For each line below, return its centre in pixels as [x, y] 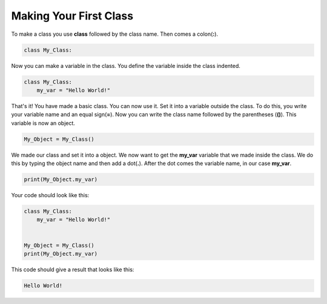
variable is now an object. [43, 123]
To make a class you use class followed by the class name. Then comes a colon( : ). [114, 34]
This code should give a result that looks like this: [73, 269]
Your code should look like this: [50, 195]
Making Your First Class [72, 16]
